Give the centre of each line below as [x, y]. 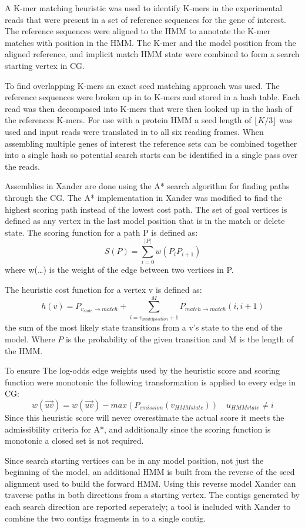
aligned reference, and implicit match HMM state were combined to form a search [152, 54]
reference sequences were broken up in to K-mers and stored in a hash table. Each [152, 97]
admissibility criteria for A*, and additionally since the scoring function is [138, 429]
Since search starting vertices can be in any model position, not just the [134, 460]
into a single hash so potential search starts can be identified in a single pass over [151, 155]
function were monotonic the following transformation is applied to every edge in [150, 382]
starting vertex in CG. [45, 65]
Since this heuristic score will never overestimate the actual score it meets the [145, 417]
